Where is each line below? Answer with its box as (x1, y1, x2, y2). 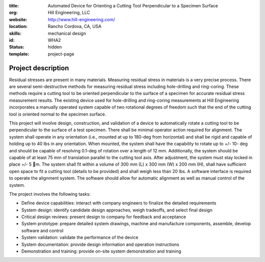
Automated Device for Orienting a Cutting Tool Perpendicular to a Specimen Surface (48, 3, 218, 8)
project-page (48, 51, 75, 57)
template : (9, 51, 29, 57)
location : (9, 24, 28, 29)
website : (9, 16, 27, 22)
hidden (48, 44, 62, 50)
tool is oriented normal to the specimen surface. (9, 111, 106, 117)
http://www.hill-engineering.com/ (48, 16, 115, 22)
